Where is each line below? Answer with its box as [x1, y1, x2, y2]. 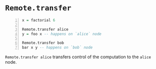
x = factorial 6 [22, 18, 56, 23]
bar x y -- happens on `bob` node [22, 45, 93, 50]
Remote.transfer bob [22, 41, 64, 46]
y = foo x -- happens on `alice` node [22, 31, 102, 36]
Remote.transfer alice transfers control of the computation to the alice [5, 54, 151, 60]
